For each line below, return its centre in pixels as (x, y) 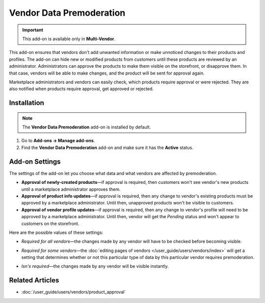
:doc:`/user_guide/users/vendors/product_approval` (74, 292)
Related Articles (34, 280)
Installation (26, 103)
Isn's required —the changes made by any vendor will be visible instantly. (95, 266)
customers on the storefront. (50, 224)
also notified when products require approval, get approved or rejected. (81, 89)
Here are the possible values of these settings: (56, 232)
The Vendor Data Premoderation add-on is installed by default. (87, 127)
